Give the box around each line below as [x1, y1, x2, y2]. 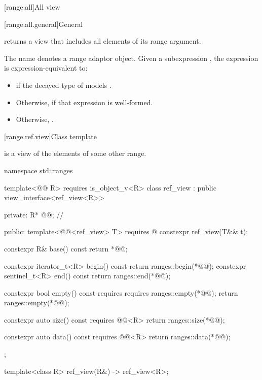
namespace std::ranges [4, 165, 73, 175]
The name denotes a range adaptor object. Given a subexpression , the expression [4, 52, 258, 63]
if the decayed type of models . [16, 79, 111, 90]
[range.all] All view [4, 2, 60, 12]
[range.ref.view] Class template [4, 131, 97, 141]
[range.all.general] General [4, 18, 83, 29]
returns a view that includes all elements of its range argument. [4, 36, 201, 46]
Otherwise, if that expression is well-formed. [16, 97, 153, 107]
